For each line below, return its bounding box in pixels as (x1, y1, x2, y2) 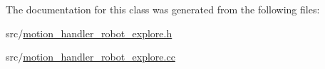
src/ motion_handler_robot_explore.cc (6, 49, 175, 64)
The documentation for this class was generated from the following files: (6, 2, 320, 16)
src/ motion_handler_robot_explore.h (6, 25, 172, 40)
